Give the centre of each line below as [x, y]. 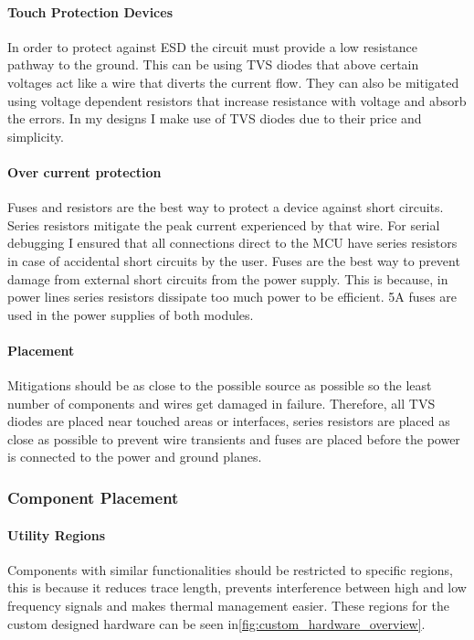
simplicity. [36, 136]
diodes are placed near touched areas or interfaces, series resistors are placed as [229, 421]
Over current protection [84, 171]
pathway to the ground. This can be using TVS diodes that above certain [213, 64]
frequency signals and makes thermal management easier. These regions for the [228, 605]
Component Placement [93, 497]
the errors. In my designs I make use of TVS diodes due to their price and [215, 118]
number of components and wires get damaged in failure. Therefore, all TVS [221, 403]
